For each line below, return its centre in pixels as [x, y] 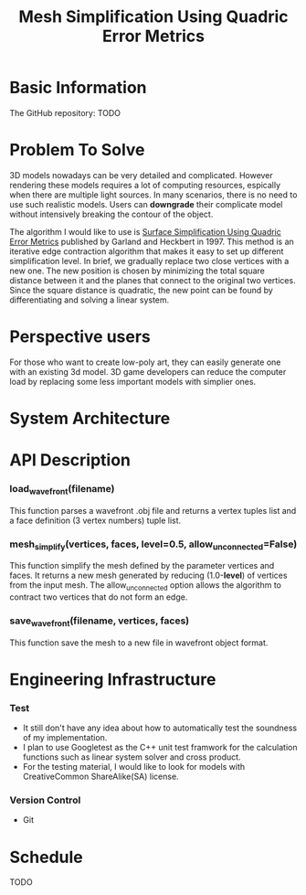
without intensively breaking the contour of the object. [111, 214]
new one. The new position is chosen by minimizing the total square [137, 271]
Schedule [47, 857]
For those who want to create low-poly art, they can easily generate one [145, 362]
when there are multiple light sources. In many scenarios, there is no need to [153, 195]
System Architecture [90, 419]
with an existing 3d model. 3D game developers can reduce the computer [148, 371]
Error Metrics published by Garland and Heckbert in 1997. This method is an [152, 241]
